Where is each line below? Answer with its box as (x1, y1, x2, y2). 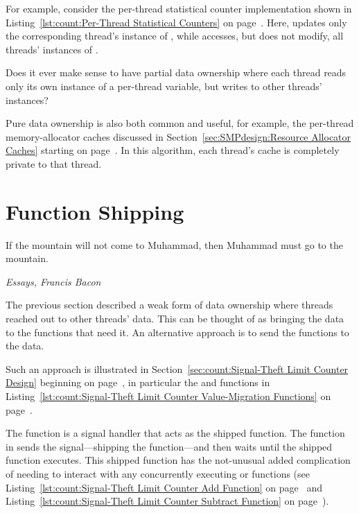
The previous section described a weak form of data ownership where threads (6, 297, 333, 312)
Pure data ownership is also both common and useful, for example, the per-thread (6, 116, 354, 130)
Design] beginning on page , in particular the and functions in (6, 375, 270, 390)
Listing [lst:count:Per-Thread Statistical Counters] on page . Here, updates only (6, 15, 347, 29)
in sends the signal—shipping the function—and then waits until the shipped (6, 439, 333, 453)
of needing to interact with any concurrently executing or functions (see (6, 466, 310, 480)
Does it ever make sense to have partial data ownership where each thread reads (6, 65, 347, 80)
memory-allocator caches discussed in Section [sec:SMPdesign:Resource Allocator (6, 129, 351, 144)
